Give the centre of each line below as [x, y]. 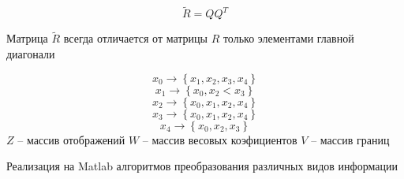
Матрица [27, 38]
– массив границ [350, 139]
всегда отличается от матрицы [135, 38]
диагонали [31, 54]
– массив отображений [71, 139]
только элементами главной [288, 38]
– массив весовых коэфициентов [220, 139]
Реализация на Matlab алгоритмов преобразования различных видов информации [202, 166]
